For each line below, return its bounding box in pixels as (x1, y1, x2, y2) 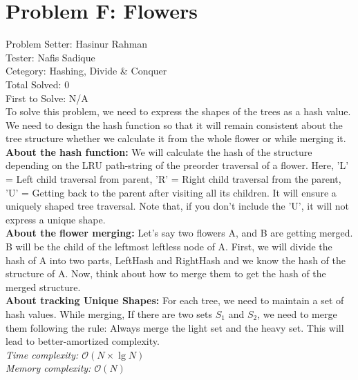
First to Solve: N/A (6, 90, 88, 105)
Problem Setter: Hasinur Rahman (6, 37, 148, 51)
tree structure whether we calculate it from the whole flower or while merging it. (6, 131, 346, 146)
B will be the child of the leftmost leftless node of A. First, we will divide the (6, 239, 332, 254)
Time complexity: (6, 347, 79, 361)
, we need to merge (257, 307, 337, 321)
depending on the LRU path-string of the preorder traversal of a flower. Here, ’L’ (6, 158, 349, 172)
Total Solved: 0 (6, 77, 70, 91)
